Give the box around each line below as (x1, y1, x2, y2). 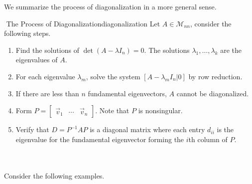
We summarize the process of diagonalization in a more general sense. (4, 1, 217, 11)
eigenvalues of (15, 54, 58, 65)
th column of (188, 134, 228, 144)
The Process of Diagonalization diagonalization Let (6, 18, 160, 28)
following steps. (4, 28, 51, 38)
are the (220, 44, 242, 55)
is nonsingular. (138, 105, 183, 116)
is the (217, 124, 234, 135)
